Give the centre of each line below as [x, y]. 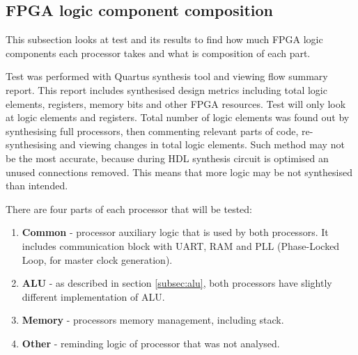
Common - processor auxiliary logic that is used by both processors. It [175, 232]
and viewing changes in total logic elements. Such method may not [202, 144]
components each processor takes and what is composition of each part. [158, 53]
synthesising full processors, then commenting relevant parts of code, [152, 131]
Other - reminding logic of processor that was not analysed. [151, 343]
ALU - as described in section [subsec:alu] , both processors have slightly [177, 283]
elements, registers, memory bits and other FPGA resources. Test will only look [176, 103]
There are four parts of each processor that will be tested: [129, 208]
